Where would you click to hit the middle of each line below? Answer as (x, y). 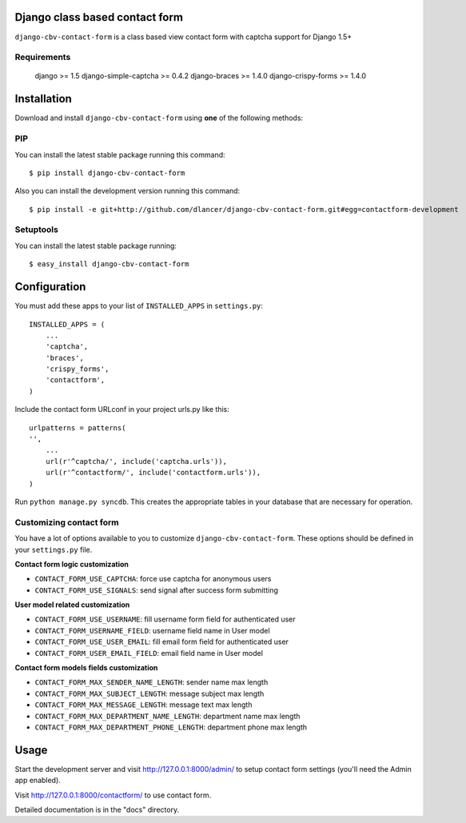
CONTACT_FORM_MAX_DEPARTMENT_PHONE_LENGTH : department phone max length (171, 727)
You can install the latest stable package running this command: (120, 154)
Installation (43, 99)
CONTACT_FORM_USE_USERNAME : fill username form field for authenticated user (165, 619)
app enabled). (38, 781)
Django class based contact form (99, 17)
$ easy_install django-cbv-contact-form (109, 264)
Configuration (50, 287)
